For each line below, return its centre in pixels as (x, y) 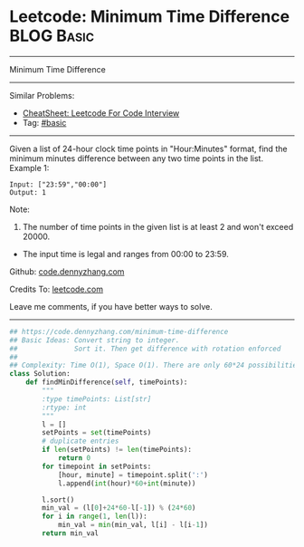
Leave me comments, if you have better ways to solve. (111, 306)
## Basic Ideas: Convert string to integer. (95, 340)
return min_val (71, 533)
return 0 (74, 458)
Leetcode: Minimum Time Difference (150, 17)
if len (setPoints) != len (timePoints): (117, 450)
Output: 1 (28, 192)
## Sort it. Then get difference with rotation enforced (145, 349)
